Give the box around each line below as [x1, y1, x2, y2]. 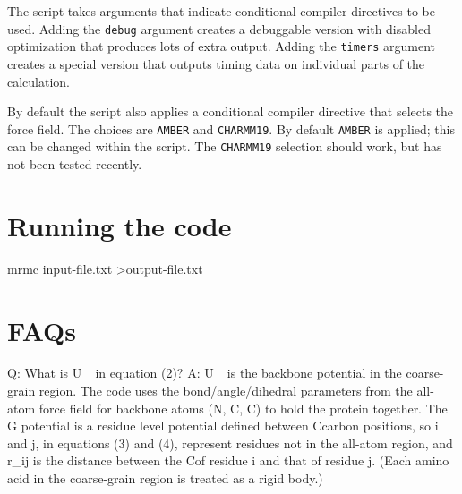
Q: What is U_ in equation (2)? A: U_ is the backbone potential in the [7, 363, 402, 382]
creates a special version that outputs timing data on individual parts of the [7, 54, 425, 72]
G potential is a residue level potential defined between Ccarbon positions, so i [7, 416, 439, 435]
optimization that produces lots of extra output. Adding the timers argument [7, 37, 436, 55]
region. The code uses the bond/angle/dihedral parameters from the [38, 381, 413, 400]
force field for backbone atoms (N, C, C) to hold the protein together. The [38, 398, 448, 417]
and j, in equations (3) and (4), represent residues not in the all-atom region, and [7, 433, 453, 452]
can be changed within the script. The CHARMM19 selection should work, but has [7, 137, 442, 156]
